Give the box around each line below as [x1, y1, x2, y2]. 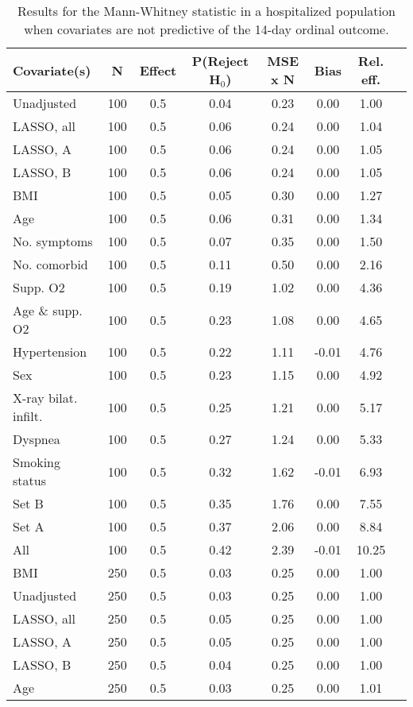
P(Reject [191, 52, 249, 70]
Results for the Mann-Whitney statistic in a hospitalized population [17, 2, 396, 20]
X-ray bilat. [13, 388, 78, 407]
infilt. [13, 407, 43, 425]
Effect [139, 60, 177, 79]
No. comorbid [13, 255, 88, 273]
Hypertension [13, 342, 87, 361]
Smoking [13, 453, 61, 471]
